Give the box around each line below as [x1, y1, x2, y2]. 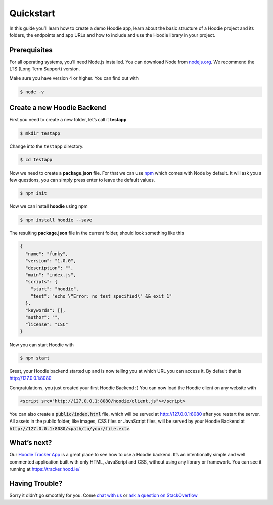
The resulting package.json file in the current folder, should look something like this [9, 230, 185, 236]
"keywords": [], [25, 307, 66, 313]
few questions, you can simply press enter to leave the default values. [9, 177, 155, 183]
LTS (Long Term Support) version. [9, 66, 80, 72]
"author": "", [25, 314, 61, 320]
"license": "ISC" [25, 321, 68, 327]
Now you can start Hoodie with [9, 342, 74, 348]
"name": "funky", [25, 250, 68, 257]
